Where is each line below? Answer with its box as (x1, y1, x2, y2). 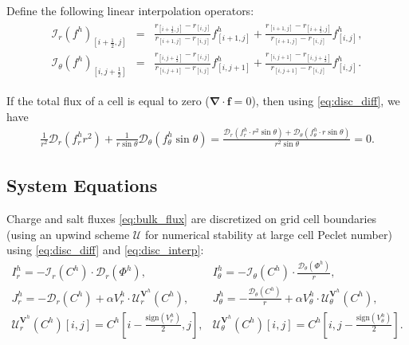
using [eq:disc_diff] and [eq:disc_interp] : (6, 241, 204, 258)
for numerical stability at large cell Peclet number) (144, 225, 392, 242)
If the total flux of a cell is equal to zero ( (6, 92, 210, 109)
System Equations (6, 173, 158, 198)
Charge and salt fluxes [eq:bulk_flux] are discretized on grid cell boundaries (6, 210, 377, 227)
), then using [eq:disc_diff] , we (251, 92, 400, 109)
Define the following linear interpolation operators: (6, 2, 254, 18)
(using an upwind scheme (6, 225, 130, 242)
